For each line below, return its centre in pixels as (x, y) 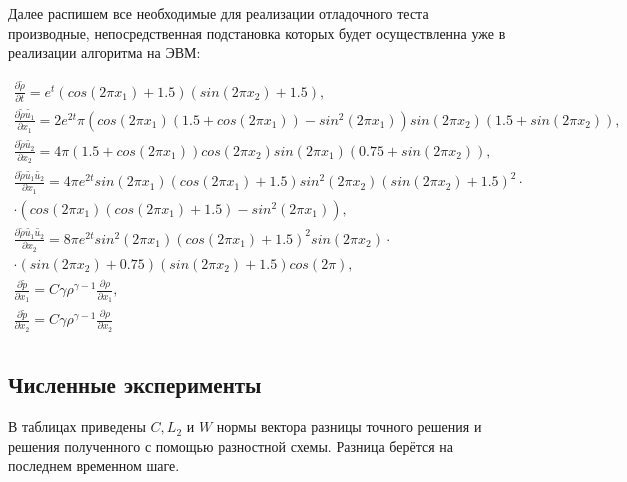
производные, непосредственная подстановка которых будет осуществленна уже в (257, 32)
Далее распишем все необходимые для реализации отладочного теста (218, 13)
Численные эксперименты (135, 384)
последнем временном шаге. (94, 465)
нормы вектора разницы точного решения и (349, 426)
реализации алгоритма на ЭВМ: (104, 52)
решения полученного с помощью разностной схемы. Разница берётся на (230, 445)
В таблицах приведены (77, 426)
